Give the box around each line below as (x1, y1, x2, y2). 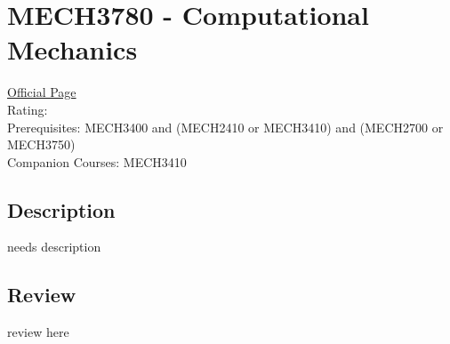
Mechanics (7, 31, 138, 68)
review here (7, 323, 69, 341)
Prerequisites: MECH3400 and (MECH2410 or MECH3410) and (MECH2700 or (7, 117, 444, 136)
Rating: (7, 100, 48, 118)
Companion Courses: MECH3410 (7, 152, 187, 171)
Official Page (7, 83, 76, 101)
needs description (7, 237, 101, 256)
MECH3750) (7, 135, 76, 154)
